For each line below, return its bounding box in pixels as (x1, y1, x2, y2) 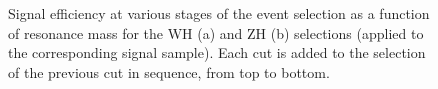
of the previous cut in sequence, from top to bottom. (8, 61, 330, 82)
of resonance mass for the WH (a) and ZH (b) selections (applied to (8, 22, 424, 43)
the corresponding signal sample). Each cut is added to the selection (8, 42, 426, 63)
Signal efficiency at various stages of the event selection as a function (8, 3, 430, 23)
